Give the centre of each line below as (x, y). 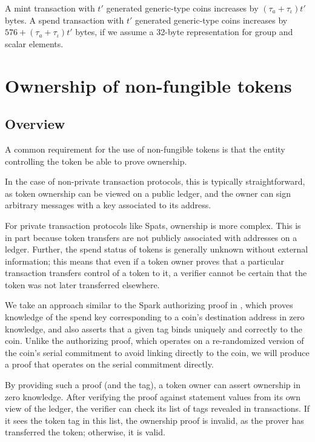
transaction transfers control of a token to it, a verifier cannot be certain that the (156, 273)
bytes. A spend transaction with (65, 20)
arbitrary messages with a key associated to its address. (108, 205)
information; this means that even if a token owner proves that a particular (144, 261)
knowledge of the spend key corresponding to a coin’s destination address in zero (155, 317)
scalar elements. (34, 43)
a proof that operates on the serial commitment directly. (109, 364)
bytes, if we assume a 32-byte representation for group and (184, 32)
